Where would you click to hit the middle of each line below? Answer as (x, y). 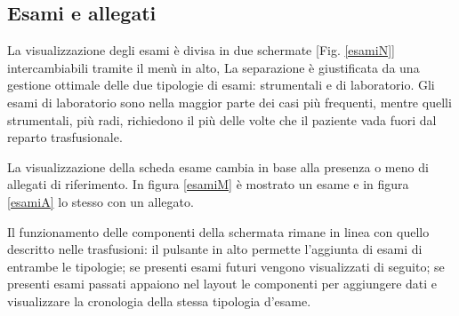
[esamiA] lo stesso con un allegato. (101, 201)
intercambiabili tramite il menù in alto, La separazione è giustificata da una (213, 67)
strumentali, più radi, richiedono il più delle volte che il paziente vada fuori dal (222, 119)
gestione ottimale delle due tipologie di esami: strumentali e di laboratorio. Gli (221, 85)
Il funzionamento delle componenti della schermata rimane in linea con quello (218, 231)
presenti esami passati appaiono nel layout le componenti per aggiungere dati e (222, 284)
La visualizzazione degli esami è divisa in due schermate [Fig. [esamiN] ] (201, 50)
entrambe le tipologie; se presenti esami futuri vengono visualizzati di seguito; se (226, 266)
